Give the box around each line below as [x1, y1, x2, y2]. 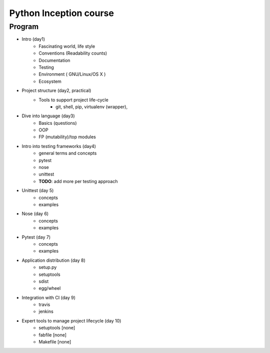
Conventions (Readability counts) [38, 50, 107, 56]
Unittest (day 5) [21, 188, 54, 194]
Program [9, 22, 39, 31]
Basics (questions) [38, 120, 77, 126]
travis [38, 301, 50, 308]
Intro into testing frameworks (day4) [21, 143, 96, 149]
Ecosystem [38, 78, 62, 84]
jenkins [38, 308, 53, 314]
